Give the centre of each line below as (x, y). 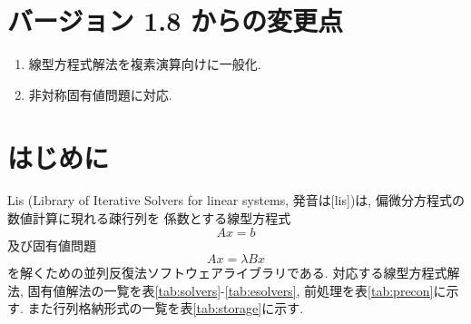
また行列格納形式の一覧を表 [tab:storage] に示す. (166, 308)
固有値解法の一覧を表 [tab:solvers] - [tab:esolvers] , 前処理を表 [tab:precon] (231, 290)
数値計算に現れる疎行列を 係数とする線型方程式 (149, 218)
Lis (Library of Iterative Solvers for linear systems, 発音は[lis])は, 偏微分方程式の (236, 200)
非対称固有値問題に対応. (100, 94)
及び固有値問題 (52, 245)
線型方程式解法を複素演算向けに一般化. (145, 64)
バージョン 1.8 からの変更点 (176, 20)
